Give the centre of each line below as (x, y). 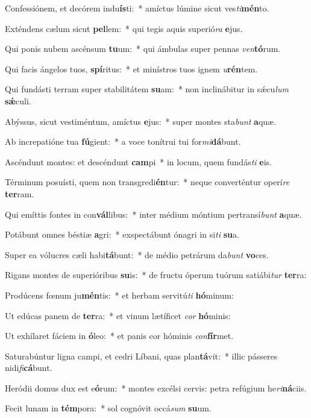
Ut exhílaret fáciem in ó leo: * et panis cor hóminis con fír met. (119, 336)
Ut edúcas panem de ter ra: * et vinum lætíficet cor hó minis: (118, 315)
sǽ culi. (18, 100)
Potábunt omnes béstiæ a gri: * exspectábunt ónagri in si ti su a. (122, 234)
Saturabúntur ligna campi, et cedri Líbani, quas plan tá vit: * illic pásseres (141, 356)
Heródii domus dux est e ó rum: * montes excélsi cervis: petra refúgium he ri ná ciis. (156, 388)
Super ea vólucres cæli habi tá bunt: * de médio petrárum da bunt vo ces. (137, 254)
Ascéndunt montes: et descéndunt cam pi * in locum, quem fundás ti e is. (138, 161)
